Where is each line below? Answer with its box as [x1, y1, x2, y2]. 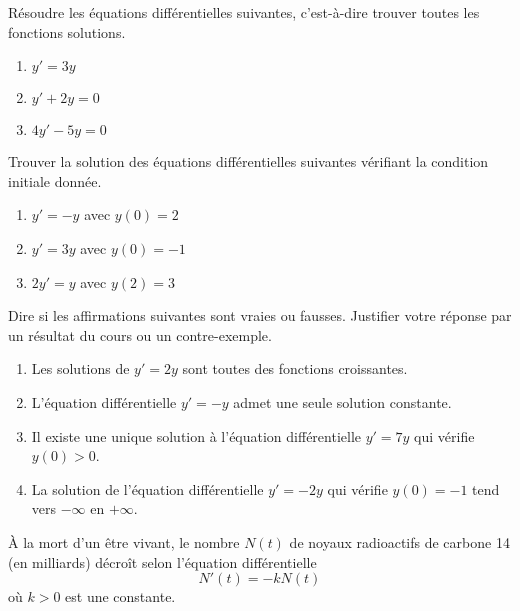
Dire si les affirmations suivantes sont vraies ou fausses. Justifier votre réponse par [8, 305, 512, 326]
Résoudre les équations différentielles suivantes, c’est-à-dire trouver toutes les [8, 2, 480, 22]
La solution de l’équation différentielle [31, 478, 264, 499]
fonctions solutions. [8, 21, 126, 42]
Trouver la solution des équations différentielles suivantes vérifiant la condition [8, 151, 489, 172]
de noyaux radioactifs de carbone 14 [289, 531, 510, 552]
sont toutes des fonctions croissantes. [182, 358, 408, 379]
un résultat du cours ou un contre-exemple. [8, 324, 272, 345]
